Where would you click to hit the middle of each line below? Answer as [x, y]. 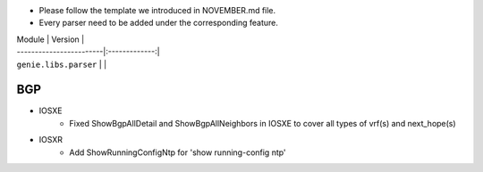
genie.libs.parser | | [62, 64]
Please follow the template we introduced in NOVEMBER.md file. [157, 10]
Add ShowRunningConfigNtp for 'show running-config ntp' [178, 152]
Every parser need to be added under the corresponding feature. [159, 23]
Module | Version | [51, 39]
